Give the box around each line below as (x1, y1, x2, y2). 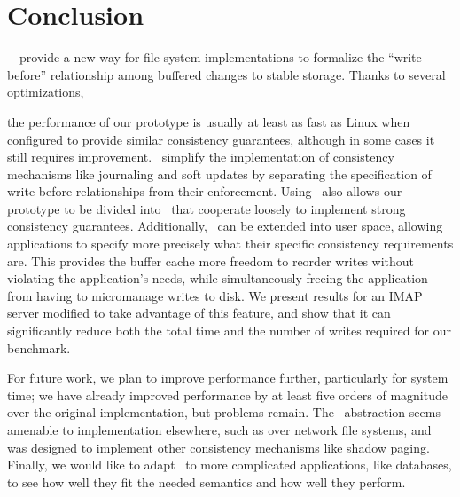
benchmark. (7, 338, 71, 357)
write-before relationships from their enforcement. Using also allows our (7, 182, 402, 201)
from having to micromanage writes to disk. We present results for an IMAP (7, 286, 423, 304)
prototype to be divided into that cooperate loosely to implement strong (7, 199, 406, 217)
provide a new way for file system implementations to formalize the (19, 48, 385, 67)
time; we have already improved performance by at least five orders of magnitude (7, 385, 448, 404)
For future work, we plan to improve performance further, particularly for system (7, 368, 448, 387)
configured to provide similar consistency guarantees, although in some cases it (7, 130, 435, 148)
